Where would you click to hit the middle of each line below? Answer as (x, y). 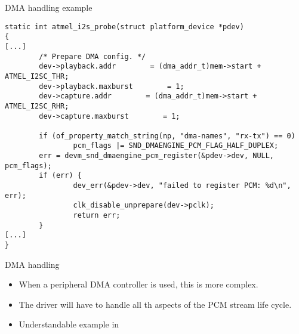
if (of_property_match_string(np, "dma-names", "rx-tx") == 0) (167, 136)
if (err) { (60, 176)
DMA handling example (49, 7)
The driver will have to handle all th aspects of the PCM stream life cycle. (155, 304)
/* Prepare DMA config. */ (93, 56)
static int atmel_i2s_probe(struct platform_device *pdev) (124, 27)
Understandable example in (69, 324)
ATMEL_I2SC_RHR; (37, 106)
